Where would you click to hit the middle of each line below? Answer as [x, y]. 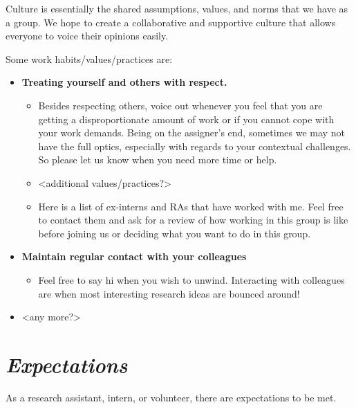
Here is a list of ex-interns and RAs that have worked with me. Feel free [191, 206]
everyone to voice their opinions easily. [87, 36]
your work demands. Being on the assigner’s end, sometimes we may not [191, 133]
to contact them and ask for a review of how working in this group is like [193, 220]
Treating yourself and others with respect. [124, 82]
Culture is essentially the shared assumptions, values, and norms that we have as [177, 8]
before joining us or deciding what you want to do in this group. [175, 233]
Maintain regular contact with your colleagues [134, 256]
